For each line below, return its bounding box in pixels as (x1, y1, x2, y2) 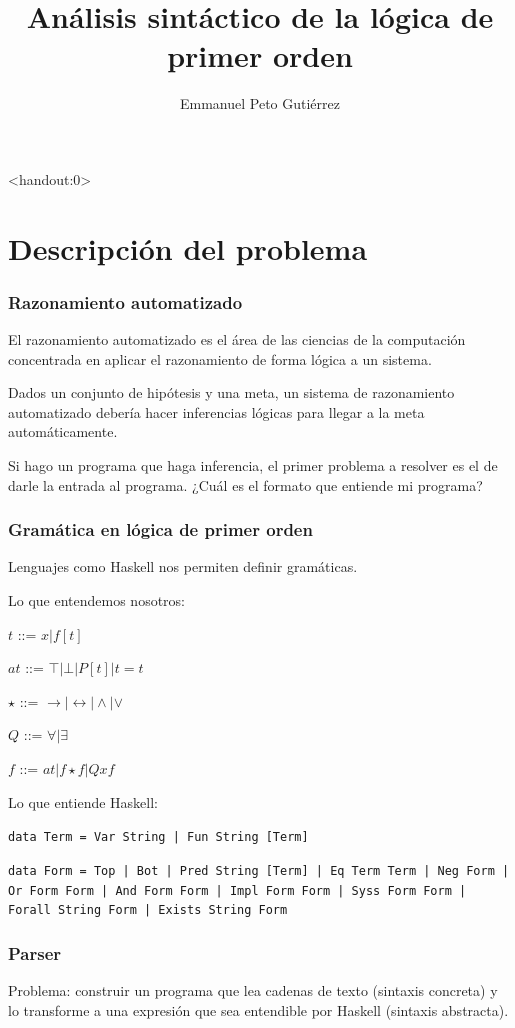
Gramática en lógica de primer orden (8, 517, 313, 542)
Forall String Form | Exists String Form (8, 903, 288, 918)
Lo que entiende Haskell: (8, 791, 158, 812)
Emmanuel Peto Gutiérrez (179, 93, 340, 114)
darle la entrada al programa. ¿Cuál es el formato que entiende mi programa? (8, 474, 483, 495)
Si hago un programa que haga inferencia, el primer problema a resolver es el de (8, 455, 498, 476)
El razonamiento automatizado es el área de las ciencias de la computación (8, 329, 466, 350)
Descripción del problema (8, 227, 368, 268)
